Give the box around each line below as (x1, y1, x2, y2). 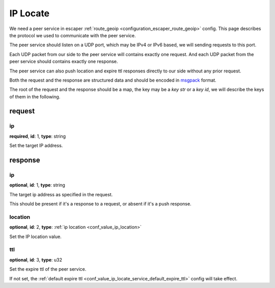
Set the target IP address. (9, 143, 63, 149)
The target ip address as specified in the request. (9, 191, 113, 197)
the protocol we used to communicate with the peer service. (9, 32, 136, 38)
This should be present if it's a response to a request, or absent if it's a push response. (9, 201, 191, 207)
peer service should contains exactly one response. (9, 59, 118, 65)
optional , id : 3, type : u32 (9, 256, 62, 263)
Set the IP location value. (9, 233, 62, 240)
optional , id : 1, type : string (9, 182, 66, 188)
